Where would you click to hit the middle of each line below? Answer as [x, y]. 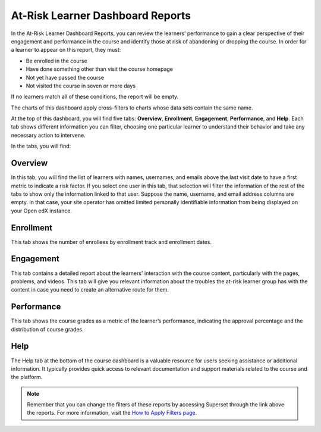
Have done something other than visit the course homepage [100, 69]
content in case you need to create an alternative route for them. [90, 290]
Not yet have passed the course [65, 77]
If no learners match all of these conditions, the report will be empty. [95, 97]
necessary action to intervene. [48, 135]
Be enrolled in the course [56, 61]
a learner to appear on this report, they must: [66, 50]
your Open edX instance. [42, 211]
